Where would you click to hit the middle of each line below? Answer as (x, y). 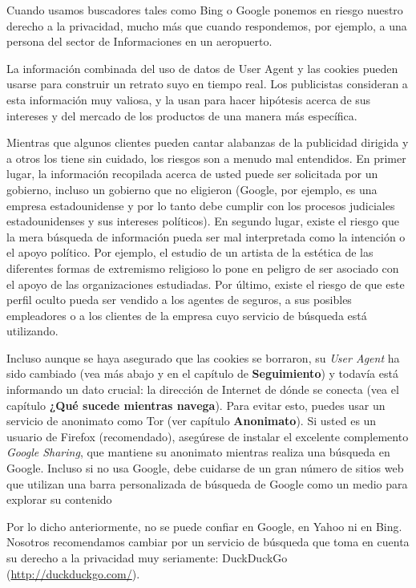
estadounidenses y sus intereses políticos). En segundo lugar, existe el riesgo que (203, 221)
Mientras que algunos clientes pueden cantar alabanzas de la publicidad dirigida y (208, 142)
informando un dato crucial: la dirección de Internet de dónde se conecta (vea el (203, 389)
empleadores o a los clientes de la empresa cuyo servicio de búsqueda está (187, 315)
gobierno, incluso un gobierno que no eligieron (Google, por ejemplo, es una (192, 189)
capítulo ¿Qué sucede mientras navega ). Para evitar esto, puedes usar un (196, 405)
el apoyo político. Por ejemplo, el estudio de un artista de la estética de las (190, 252)
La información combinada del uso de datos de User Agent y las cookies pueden (202, 68)
